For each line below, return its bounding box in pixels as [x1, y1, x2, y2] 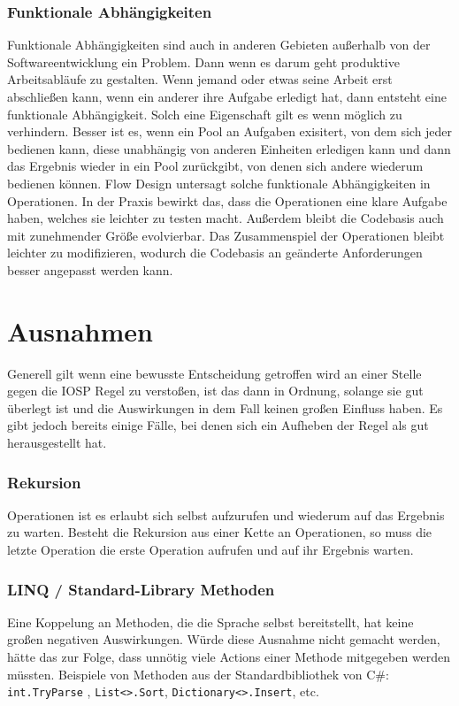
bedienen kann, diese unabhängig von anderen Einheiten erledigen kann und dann [7, 139, 451, 157]
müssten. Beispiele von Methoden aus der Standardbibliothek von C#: [7, 664, 389, 683]
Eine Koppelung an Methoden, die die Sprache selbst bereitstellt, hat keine [7, 612, 414, 631]
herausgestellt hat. [7, 434, 107, 452]
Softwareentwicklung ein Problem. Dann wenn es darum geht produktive [7, 52, 400, 71]
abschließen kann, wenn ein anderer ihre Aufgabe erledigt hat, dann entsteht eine [7, 88, 447, 105]
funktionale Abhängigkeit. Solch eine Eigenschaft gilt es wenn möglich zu [7, 104, 402, 123]
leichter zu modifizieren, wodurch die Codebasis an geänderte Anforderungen [7, 243, 423, 262]
